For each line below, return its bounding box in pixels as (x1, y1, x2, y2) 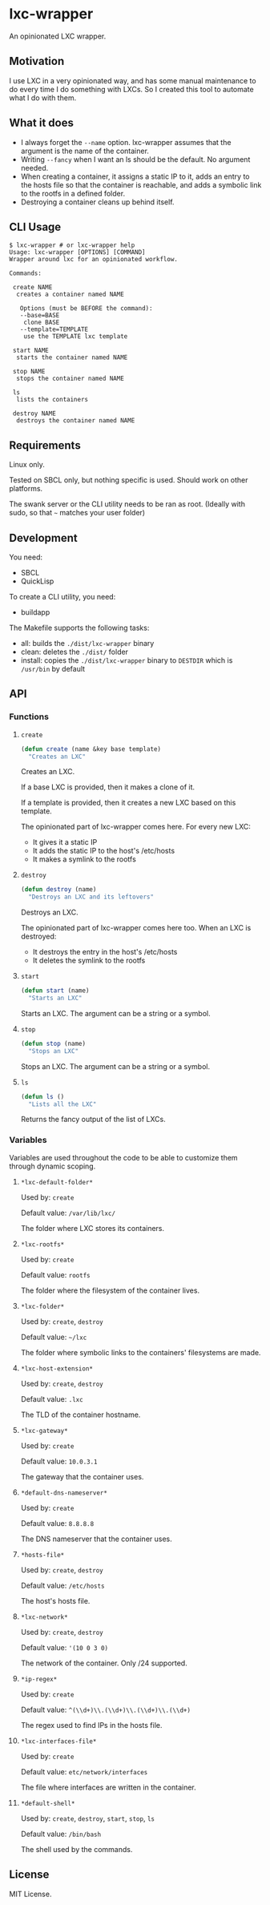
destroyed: (20, 931, 57, 942)
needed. (20, 163, 49, 172)
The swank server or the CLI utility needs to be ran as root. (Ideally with (9, 499, 245, 509)
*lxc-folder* (20, 1302, 65, 1310)
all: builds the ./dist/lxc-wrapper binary (20, 639, 155, 648)
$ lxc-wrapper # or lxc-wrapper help (9, 241, 135, 249)
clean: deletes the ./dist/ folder (20, 647, 129, 656)
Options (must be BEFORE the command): (19, 305, 153, 313)
